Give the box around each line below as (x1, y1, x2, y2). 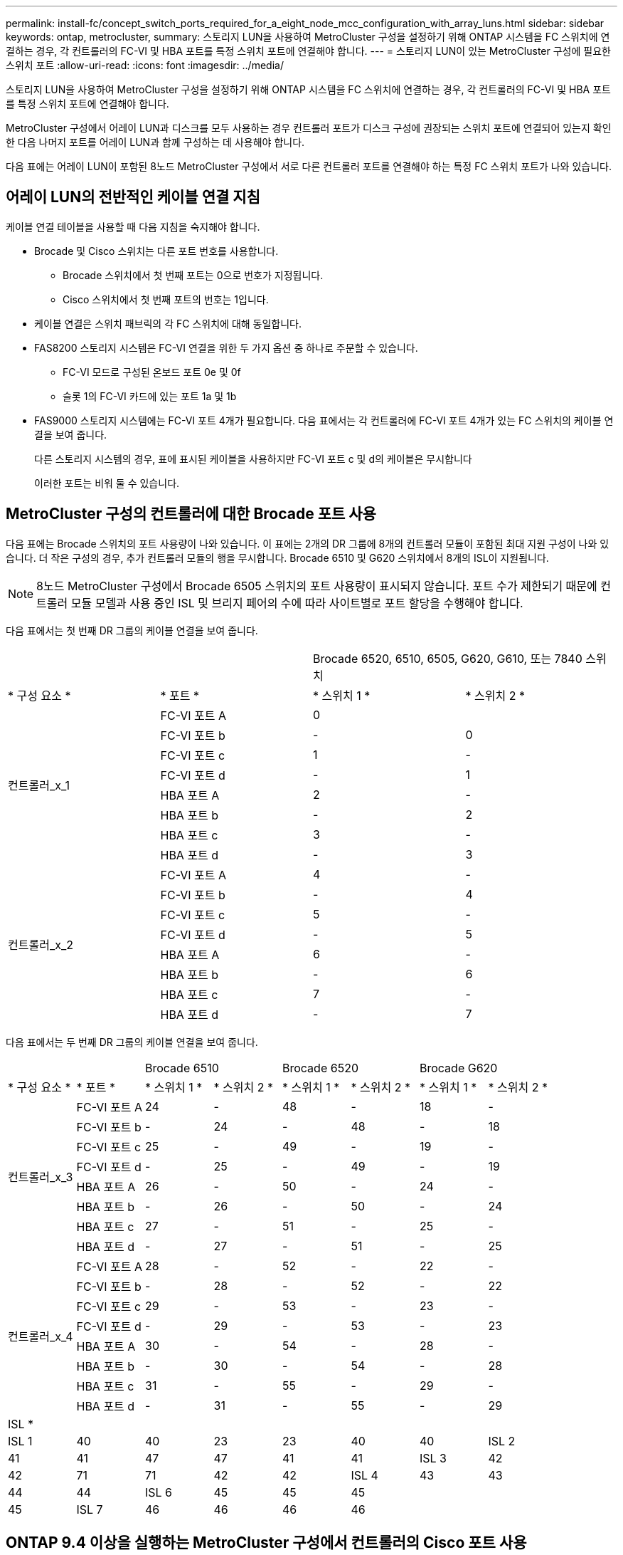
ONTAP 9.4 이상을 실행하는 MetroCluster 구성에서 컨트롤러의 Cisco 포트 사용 (6, 1534, 527, 1552)
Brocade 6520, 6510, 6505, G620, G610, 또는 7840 (313, 651, 582, 666)
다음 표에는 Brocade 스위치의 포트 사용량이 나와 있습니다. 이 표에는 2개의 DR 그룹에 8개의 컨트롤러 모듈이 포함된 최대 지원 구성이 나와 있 (6, 537, 609, 550)
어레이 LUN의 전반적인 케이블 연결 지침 (6, 188, 260, 206)
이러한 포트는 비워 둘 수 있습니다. (34, 476, 180, 489)
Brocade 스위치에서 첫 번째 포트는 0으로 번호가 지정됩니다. (63, 268, 324, 281)
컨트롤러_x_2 (8, 937, 73, 952)
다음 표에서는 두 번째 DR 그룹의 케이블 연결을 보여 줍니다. (6, 1035, 258, 1048)
